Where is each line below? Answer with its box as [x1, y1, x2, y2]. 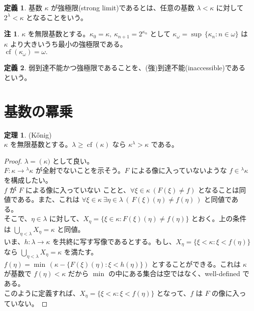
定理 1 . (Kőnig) [4, 129, 52, 140]
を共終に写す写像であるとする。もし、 [52, 236, 176, 246]
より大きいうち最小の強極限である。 [10, 38, 127, 49]
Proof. [4, 155, 22, 166]
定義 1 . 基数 [4, 2, 42, 12]
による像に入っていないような [131, 165, 227, 175]
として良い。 [52, 155, 94, 166]
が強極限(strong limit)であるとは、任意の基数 [51, 2, 195, 12]
